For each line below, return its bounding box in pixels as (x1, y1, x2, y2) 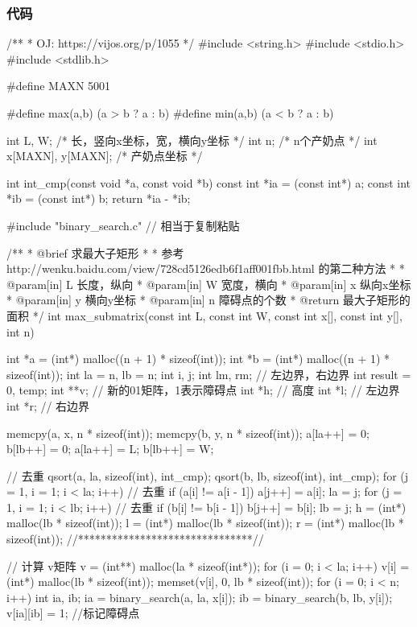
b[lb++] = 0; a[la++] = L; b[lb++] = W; (6, 440, 214, 457)
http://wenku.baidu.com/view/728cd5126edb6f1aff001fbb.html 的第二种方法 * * (6, 260, 405, 277)
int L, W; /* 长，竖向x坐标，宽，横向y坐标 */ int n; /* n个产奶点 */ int (6, 131, 378, 148)
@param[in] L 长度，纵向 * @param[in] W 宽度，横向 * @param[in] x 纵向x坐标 (6, 275, 411, 292)
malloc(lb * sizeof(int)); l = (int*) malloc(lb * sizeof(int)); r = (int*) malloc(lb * (6, 514, 404, 531)
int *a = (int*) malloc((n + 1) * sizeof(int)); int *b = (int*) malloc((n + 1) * (6, 350, 390, 367)
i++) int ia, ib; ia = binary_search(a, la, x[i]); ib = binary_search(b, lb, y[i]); (6, 588, 393, 605)
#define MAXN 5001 (6, 77, 111, 94)
